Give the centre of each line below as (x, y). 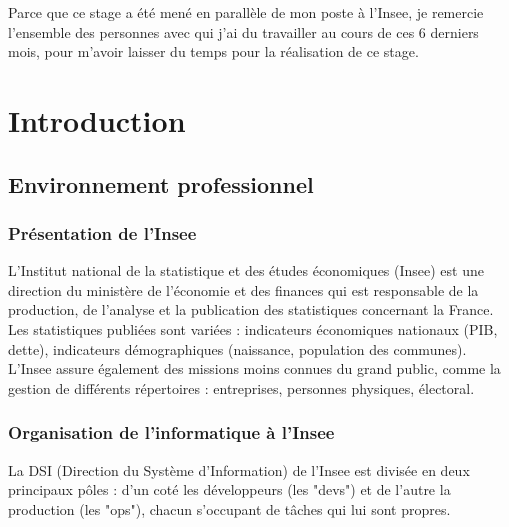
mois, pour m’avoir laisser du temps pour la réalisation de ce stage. (213, 51)
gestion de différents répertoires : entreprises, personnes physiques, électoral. (241, 387)
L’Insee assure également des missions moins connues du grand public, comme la (254, 368)
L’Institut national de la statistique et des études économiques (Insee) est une (246, 270)
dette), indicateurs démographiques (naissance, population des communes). (237, 348)
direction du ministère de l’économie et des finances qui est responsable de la (243, 289)
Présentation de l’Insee (102, 232)
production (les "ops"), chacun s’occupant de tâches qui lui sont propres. (229, 508)
